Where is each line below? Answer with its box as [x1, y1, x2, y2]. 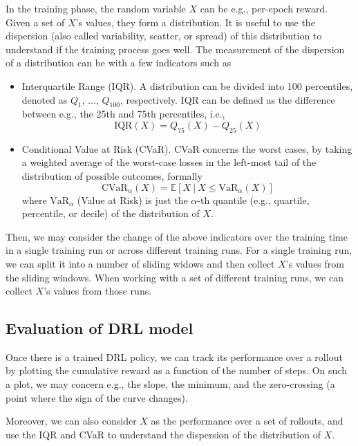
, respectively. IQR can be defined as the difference [120, 92, 335, 106]
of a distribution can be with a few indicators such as [6, 55, 232, 70]
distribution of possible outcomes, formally [21, 168, 202, 183]
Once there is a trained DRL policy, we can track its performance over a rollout [6, 349, 343, 364]
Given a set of [6, 15, 65, 29]
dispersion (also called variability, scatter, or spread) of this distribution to [6, 28, 322, 43]
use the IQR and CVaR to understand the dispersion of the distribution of [6, 427, 321, 441]
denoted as [21, 92, 68, 106]
